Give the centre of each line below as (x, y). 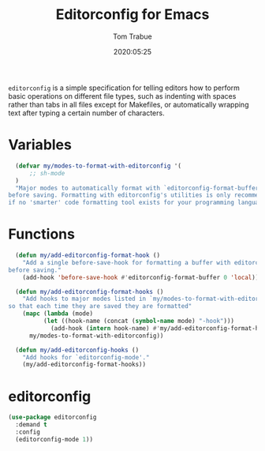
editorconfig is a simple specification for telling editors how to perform (124, 88)
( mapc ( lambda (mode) (58, 314)
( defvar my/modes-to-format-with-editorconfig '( (98, 166)
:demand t (31, 425)
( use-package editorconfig (52, 417)
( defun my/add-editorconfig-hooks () (77, 350)
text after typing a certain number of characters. (86, 113)
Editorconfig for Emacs (132, 15)
